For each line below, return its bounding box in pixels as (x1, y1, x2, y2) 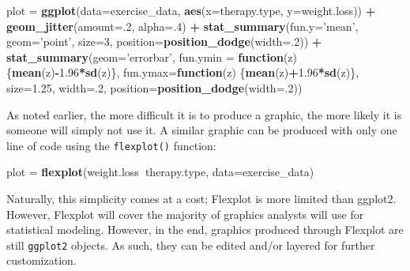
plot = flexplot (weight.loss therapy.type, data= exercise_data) (6, 164, 314, 180)
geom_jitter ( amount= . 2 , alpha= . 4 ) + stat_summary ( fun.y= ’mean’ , (6, 17, 359, 34)
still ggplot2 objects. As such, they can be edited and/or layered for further (6, 236, 375, 253)
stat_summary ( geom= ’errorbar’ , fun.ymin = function (6, 48, 284, 65)
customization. (6, 252, 77, 269)
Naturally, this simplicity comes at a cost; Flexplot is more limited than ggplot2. (6, 190, 397, 206)
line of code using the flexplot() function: (6, 137, 216, 153)
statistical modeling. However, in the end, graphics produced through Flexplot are (6, 221, 404, 238)
